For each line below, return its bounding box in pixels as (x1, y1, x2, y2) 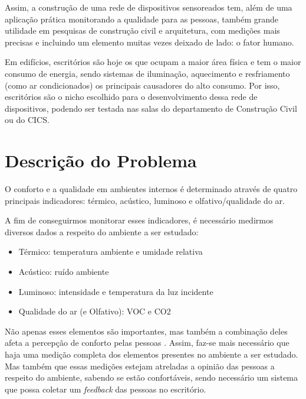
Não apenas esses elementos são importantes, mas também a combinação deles (5, 325, 288, 337)
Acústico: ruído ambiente (18, 265, 109, 278)
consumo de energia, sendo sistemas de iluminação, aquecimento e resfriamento (5, 67, 290, 79)
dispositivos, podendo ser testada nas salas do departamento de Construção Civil (5, 102, 297, 114)
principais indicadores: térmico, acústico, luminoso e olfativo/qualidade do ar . (5, 194, 285, 206)
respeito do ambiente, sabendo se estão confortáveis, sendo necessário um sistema (5, 371, 298, 384)
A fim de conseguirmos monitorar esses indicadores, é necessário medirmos (5, 214, 274, 226)
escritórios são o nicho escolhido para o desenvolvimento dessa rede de (5, 90, 258, 103)
